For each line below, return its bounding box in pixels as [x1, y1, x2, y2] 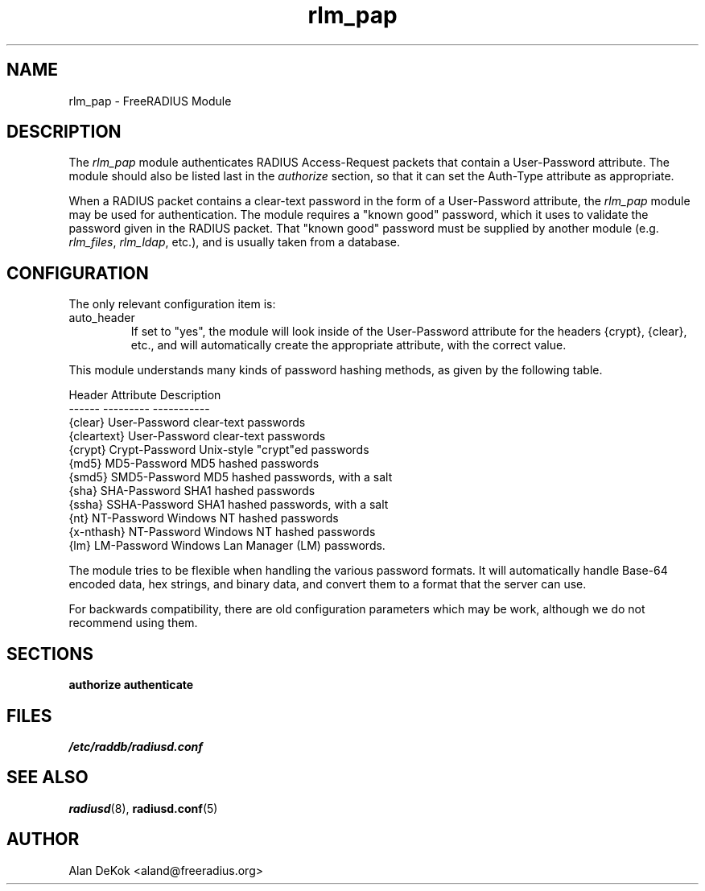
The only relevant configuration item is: [68, 297, 276, 311]
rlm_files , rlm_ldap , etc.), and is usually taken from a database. [68, 235, 401, 250]
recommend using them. [68, 616, 198, 630]
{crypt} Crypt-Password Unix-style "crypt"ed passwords [68, 443, 369, 457]
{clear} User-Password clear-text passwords [68, 415, 306, 430]
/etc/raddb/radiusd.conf [68, 739, 204, 753]
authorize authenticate [68, 678, 194, 692]
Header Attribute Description [68, 388, 221, 402]
